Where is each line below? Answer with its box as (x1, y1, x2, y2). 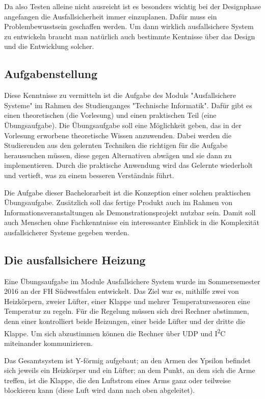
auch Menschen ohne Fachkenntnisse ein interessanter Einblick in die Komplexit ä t (4, 217, 259, 228)
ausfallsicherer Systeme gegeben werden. (4, 227, 129, 237)
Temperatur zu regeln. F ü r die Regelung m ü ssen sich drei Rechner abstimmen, (4, 306, 249, 316)
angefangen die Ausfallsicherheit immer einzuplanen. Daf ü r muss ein (4, 11, 217, 21)
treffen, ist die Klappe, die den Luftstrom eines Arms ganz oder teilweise (4, 375, 231, 385)
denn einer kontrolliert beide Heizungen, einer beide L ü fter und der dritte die (4, 316, 246, 327)
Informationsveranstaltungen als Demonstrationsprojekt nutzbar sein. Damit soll (4, 207, 256, 217)
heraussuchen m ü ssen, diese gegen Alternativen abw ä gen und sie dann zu (4, 149, 232, 160)
